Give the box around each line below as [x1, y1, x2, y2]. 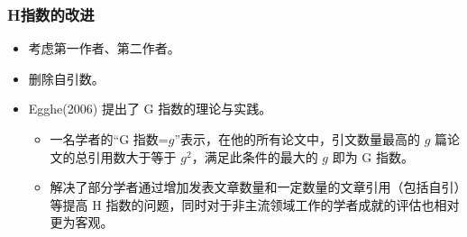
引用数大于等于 [87, 147, 177, 166]
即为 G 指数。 [332, 147, 414, 166]
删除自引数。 [28, 68, 105, 87]
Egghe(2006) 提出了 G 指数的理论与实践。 [28, 99, 272, 118]
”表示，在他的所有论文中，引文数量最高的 [174, 130, 421, 148]
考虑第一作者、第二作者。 [28, 39, 180, 58]
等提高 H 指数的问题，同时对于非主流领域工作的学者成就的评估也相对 [50, 195, 460, 214]
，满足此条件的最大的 [191, 147, 318, 166]
